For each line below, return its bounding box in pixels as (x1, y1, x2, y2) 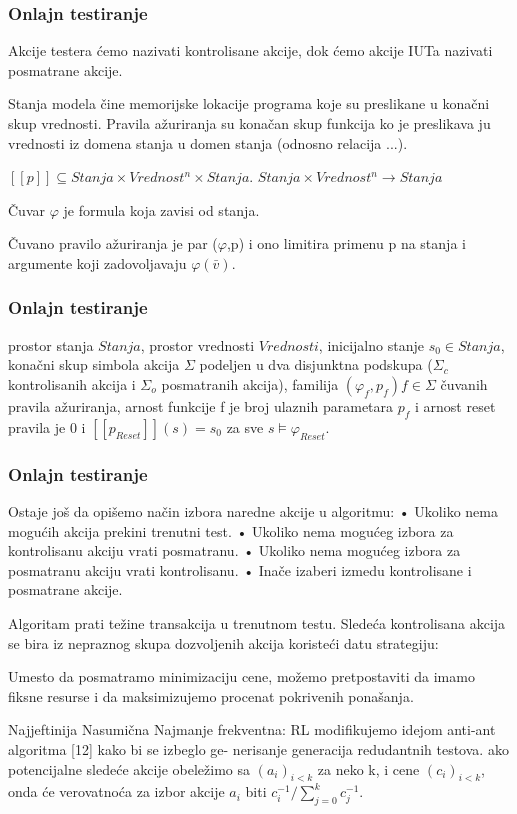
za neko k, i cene (317, 758, 420, 779)
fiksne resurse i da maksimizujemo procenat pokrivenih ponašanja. (8, 685, 414, 706)
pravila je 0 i (8, 416, 86, 437)
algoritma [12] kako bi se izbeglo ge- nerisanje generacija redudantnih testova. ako (8, 738, 509, 759)
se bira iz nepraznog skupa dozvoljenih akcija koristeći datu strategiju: (8, 632, 439, 653)
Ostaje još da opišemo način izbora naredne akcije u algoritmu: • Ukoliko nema (8, 500, 498, 521)
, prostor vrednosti (140, 334, 255, 355)
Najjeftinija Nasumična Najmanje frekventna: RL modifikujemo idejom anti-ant (8, 719, 496, 740)
